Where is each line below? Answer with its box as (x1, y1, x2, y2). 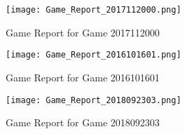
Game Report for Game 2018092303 (6, 115, 160, 130)
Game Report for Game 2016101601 (6, 69, 160, 84)
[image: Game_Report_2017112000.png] (6, 5, 181, 15)
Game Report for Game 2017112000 (6, 25, 160, 39)
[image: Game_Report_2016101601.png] (6, 50, 181, 60)
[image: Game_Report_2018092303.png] (6, 95, 181, 105)
